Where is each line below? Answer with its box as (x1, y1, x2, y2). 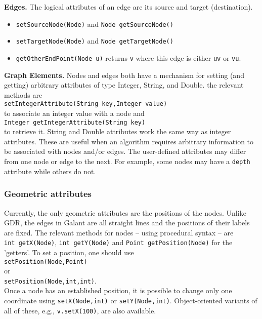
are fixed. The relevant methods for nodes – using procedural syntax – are (4, 227, 234, 237)
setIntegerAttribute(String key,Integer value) (4, 100, 167, 108)
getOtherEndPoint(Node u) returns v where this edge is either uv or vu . (16, 52, 241, 63)
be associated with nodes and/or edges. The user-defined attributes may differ (4, 146, 246, 156)
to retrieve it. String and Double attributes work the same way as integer (4, 126, 231, 137)
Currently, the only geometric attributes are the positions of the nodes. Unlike (4, 207, 246, 218)
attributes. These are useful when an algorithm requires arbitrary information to (4, 136, 254, 146)
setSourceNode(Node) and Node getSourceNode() (16, 18, 173, 29)
